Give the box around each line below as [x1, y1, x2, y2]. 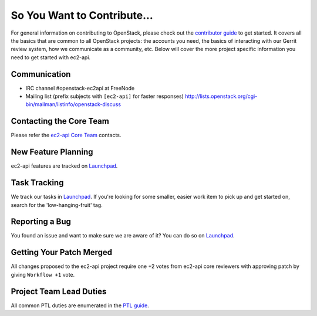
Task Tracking [11, 178, 64, 188]
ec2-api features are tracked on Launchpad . [11, 162, 118, 169]
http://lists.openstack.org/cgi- [185, 93, 258, 100]
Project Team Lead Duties [11, 286, 107, 296]
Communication [11, 69, 71, 79]
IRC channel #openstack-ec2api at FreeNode [25, 84, 135, 91]
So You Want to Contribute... [11, 9, 154, 22]
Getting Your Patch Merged [11, 247, 113, 257]
